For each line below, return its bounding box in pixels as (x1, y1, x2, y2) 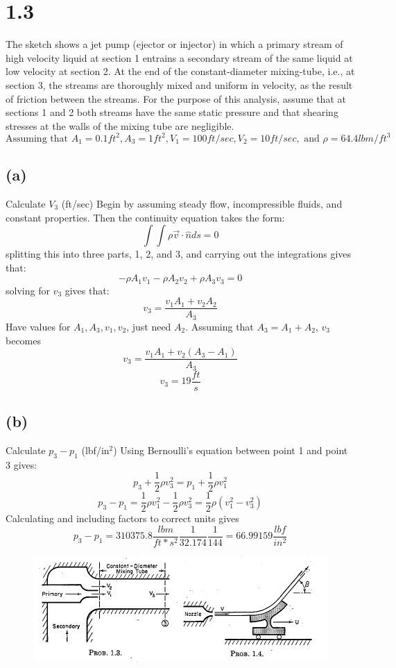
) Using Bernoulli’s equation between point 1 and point (113, 442, 348, 457)
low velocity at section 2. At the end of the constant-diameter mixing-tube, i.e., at (6, 64, 355, 78)
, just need (126, 319, 171, 333)
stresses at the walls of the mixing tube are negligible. (6, 118, 234, 133)
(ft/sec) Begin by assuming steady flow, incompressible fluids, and (61, 196, 343, 210)
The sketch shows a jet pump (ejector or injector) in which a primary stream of (6, 37, 343, 51)
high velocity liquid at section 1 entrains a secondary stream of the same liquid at (6, 50, 353, 65)
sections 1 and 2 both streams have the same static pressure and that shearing (6, 105, 338, 119)
